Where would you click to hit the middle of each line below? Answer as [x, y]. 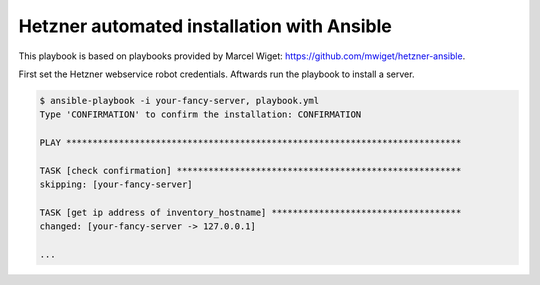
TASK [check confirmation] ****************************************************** [250, 170]
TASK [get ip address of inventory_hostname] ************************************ [250, 213]
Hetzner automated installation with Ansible [205, 26]
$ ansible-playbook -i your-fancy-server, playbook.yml [179, 100]
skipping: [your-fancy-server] [116, 184]
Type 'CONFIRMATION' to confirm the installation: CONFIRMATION [200, 114]
